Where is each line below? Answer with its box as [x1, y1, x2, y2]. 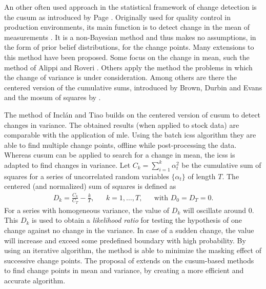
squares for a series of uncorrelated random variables [4, 170, 169, 181]
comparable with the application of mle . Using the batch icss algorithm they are [4, 129, 256, 140]
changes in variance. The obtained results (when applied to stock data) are [4, 119, 239, 130]
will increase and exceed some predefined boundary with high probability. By [4, 235, 246, 245]
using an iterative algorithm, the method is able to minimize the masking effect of [4, 245, 261, 256]
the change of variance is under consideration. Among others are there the [4, 72, 237, 83]
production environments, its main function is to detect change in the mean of [4, 22, 250, 32]
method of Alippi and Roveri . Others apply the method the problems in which [4, 62, 253, 72]
